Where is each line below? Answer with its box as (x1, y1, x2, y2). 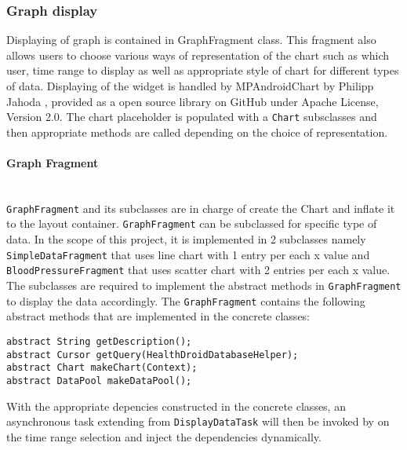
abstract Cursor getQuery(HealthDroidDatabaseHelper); (6, 349, 299, 360)
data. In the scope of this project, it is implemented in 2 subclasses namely (6, 231, 366, 247)
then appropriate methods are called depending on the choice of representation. (6, 123, 388, 140)
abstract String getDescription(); (6, 335, 192, 347)
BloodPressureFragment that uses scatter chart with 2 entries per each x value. (6, 262, 391, 278)
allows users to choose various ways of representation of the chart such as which (6, 46, 390, 63)
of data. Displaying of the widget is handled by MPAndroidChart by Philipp (6, 78, 374, 93)
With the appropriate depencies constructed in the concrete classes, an (6, 397, 346, 414)
